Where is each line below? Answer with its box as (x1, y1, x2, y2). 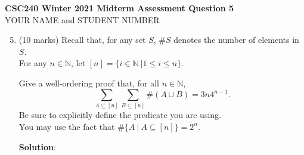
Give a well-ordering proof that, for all (18, 76, 159, 89)
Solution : (18, 140, 56, 153)
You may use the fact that (18, 120, 115, 132)
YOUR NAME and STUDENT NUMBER (5, 13, 160, 26)
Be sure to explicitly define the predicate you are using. (18, 108, 221, 121)
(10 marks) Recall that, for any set (18, 33, 146, 46)
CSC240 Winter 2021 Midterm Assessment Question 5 (5, 2, 234, 14)
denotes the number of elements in (173, 33, 299, 46)
